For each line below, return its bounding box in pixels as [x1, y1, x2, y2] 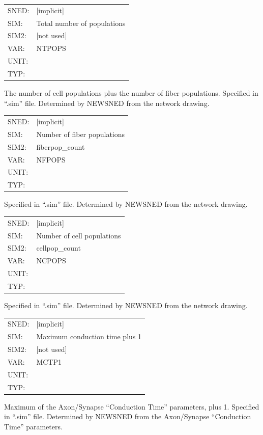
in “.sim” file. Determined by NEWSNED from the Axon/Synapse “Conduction [4, 411, 251, 422]
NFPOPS [36, 154, 66, 165]
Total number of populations [36, 17, 126, 28]
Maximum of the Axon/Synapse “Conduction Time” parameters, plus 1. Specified [4, 401, 259, 412]
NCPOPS [36, 255, 66, 266]
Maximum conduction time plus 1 [36, 331, 141, 342]
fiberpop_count [36, 141, 85, 152]
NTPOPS [36, 43, 66, 53]
